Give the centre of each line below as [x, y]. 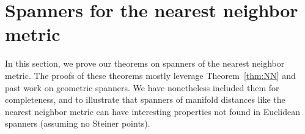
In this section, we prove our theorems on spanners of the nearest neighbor [145, 63]
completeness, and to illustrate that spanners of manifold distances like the [145, 99]
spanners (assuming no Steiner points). [78, 123]
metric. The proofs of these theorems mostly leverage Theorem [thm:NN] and [150, 75]
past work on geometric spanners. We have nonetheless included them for [142, 87]
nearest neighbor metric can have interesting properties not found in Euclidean [152, 111]
